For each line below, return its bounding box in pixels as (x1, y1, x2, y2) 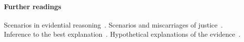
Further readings (4, 1, 61, 11)
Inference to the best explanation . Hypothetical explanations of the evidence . (4, 29, 241, 39)
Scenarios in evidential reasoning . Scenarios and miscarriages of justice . (4, 19, 223, 29)
